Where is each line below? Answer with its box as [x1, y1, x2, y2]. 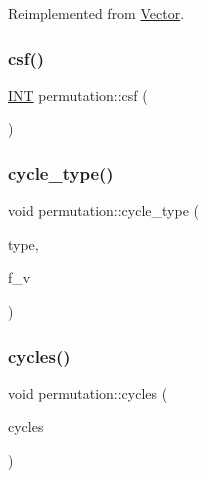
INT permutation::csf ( [8, 84, 148, 105]
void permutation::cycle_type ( [8, 200, 200, 221]
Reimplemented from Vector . [8, 3, 185, 23]
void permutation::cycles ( [8, 382, 168, 403]
